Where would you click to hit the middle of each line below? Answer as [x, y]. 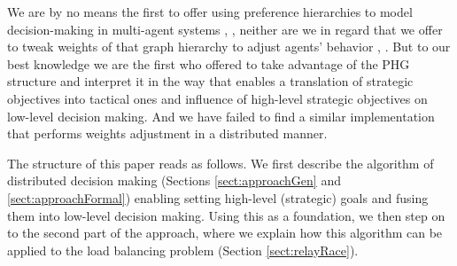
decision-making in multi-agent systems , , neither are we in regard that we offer [225, 29]
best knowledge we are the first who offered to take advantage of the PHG [209, 63]
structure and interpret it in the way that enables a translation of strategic [210, 81]
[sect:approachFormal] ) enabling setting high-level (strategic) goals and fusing [218, 197]
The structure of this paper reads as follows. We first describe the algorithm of [221, 163]
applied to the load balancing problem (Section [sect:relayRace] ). [183, 250]
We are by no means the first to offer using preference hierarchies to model [210, 12]
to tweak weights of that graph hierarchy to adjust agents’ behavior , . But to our [229, 47]
